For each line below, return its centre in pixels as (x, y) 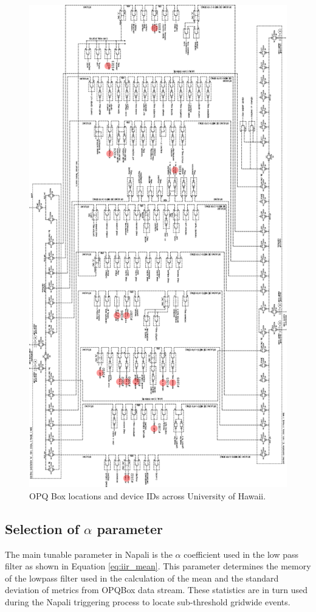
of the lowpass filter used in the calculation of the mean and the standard (142, 578)
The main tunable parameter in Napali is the (89, 554)
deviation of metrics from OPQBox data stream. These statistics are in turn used (156, 590)
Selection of (42, 528)
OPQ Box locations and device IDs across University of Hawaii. (148, 495)
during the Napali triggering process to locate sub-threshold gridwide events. (148, 602)
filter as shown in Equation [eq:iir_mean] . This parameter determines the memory (158, 566)
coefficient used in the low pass (241, 554)
